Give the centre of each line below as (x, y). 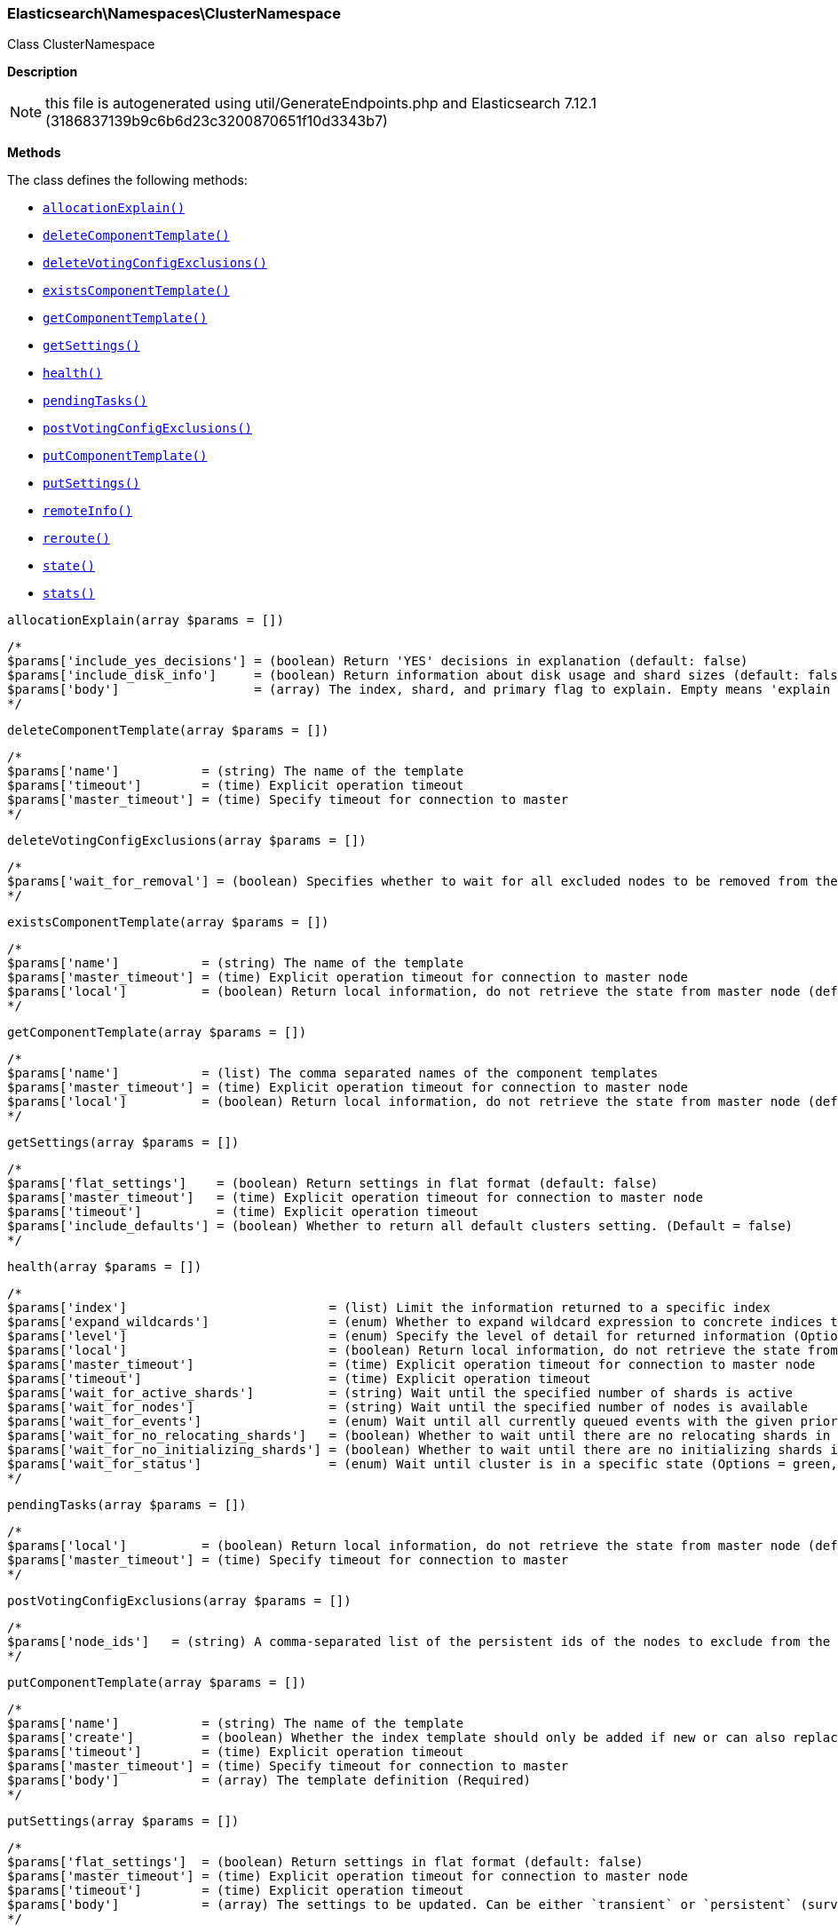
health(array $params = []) (105, 1267)
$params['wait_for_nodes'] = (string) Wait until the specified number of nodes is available (407, 1407)
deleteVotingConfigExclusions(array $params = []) (187, 841)
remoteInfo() (88, 511)
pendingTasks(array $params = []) (127, 1505)
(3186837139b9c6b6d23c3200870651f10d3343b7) (217, 121)
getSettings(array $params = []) (123, 1143)
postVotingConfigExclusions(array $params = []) (179, 1601)
